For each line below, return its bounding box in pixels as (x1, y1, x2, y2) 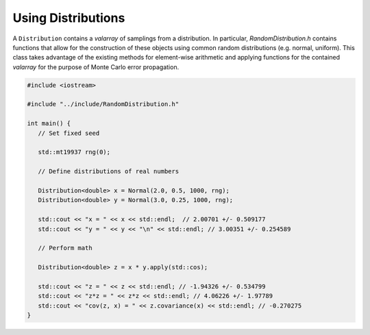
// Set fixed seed (38, 129, 100, 137)
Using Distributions (12, 10, 125, 25)
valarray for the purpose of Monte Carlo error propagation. (12, 62, 180, 71)
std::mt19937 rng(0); (38, 148, 111, 156)
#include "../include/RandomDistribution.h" (27, 100, 180, 108)
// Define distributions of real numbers (38, 168, 180, 175)
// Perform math (38, 244, 92, 252)
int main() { (27, 120, 71, 127)
